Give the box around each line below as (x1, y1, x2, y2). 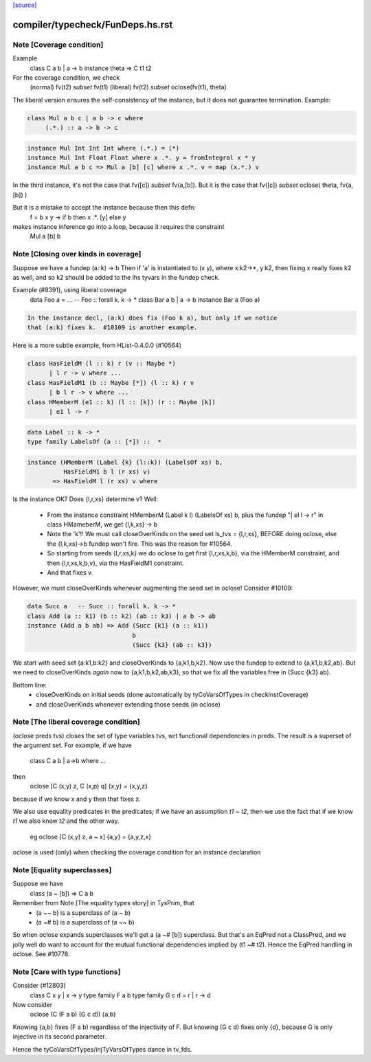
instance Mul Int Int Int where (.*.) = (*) (27, 144, 180, 152)
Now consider (12, 1000, 53, 1008)
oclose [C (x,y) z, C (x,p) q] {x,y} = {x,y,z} (30, 782, 148, 790)
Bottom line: (12, 681, 47, 689)
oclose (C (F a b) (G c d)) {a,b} (30, 1010, 117, 1019)
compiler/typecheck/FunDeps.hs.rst (12, 19, 173, 30)
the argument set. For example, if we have (12, 741, 132, 749)
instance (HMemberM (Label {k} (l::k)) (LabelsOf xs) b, (27, 458, 223, 466)
